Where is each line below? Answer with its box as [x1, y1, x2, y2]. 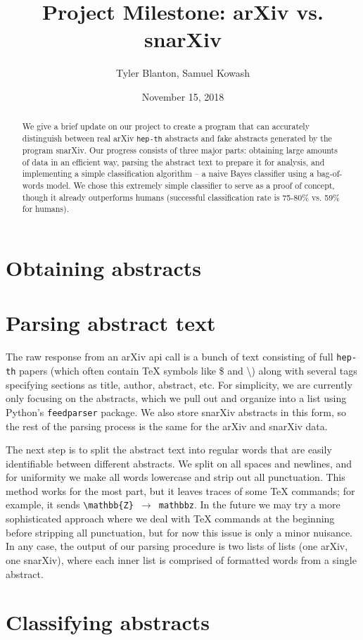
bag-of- [317, 168, 343, 180]
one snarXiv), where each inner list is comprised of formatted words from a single [6, 552, 357, 567]
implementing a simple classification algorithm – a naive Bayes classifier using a [22, 168, 314, 180]
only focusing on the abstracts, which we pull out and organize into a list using [6, 391, 347, 406]
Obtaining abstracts [6, 253, 201, 282]
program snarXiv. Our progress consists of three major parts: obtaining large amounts [22, 144, 338, 156]
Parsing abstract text [6, 308, 216, 337]
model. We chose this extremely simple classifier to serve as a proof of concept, [46, 180, 335, 192]
